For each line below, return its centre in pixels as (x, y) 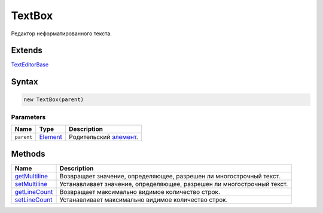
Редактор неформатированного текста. (61, 34)
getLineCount (34, 191)
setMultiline (31, 184)
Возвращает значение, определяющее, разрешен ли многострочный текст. (170, 176)
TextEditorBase (30, 65)
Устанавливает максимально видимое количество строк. (144, 199)
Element (51, 137)
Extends (27, 51)
